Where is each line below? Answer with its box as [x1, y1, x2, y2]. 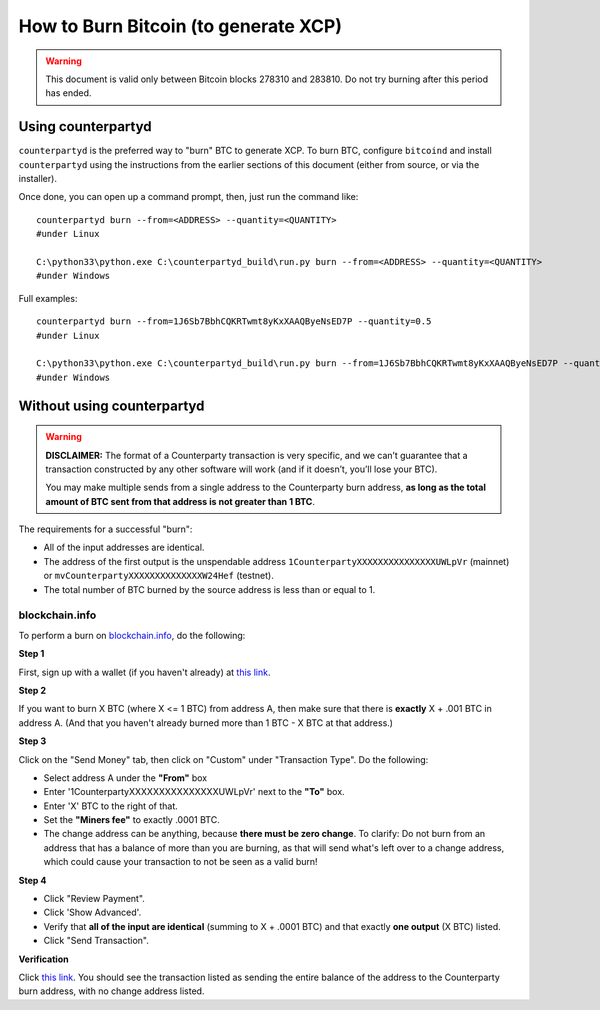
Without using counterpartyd [18, 397, 205, 414]
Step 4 [18, 874, 47, 886]
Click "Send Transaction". [43, 935, 150, 947]
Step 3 [18, 735, 47, 747]
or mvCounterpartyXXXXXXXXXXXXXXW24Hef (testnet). [43, 570, 274, 582]
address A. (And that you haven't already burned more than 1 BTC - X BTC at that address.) [18, 716, 394, 729]
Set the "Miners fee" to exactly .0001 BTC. [43, 814, 220, 826]
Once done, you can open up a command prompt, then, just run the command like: [18, 191, 359, 203]
